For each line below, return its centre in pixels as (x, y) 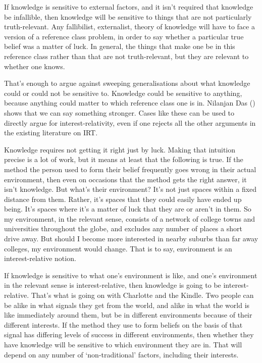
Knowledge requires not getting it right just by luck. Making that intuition (120, 149)
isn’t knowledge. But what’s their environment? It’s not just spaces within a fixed (130, 189)
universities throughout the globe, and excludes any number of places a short (123, 228)
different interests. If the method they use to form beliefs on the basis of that (123, 324)
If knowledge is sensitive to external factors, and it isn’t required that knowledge (129, 7)
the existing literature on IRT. (51, 133)
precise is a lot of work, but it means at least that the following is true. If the (124, 159)
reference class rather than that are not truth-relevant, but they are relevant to (126, 56)
